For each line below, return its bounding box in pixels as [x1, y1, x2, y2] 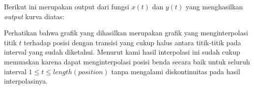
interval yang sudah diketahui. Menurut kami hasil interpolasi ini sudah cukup [4, 47, 240, 57]
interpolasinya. [4, 76, 48, 86]
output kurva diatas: [4, 11, 64, 21]
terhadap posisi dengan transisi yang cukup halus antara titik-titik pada [24, 37, 241, 47]
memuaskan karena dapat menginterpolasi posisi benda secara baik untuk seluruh [4, 56, 250, 66]
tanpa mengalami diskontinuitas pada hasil [111, 66, 240, 76]
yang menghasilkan [185, 1, 243, 11]
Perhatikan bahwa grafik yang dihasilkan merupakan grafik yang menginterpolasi [4, 28, 248, 38]
